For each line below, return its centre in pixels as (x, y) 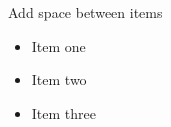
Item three (63, 112)
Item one (58, 45)
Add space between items (85, 12)
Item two (59, 79)
